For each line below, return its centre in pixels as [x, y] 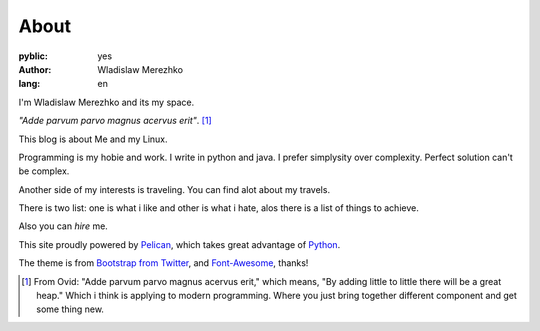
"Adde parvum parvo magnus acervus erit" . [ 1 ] [115, 121]
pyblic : [33, 56]
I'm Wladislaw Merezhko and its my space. [106, 102]
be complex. [44, 171]
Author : [35, 69]
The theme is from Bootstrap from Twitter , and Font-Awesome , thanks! [163, 263]
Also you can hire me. [63, 226]
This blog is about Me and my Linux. [93, 139]
